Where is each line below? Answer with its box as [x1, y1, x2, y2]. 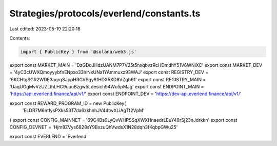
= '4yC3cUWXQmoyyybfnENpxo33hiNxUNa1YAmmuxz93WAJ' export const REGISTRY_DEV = [9, 69, 209, 76]
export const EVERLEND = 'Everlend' [9, 134, 88, 140]
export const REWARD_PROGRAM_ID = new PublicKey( [9, 100, 126, 106]
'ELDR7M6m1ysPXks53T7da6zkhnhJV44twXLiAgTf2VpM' [22, 107, 145, 114]
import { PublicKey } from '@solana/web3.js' [20, 49, 137, 54]
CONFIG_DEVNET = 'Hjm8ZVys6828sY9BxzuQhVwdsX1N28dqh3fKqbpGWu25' [9, 124, 178, 131]
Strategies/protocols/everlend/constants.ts [9, 8, 201, 19]
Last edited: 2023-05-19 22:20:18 [9, 26, 81, 32]
